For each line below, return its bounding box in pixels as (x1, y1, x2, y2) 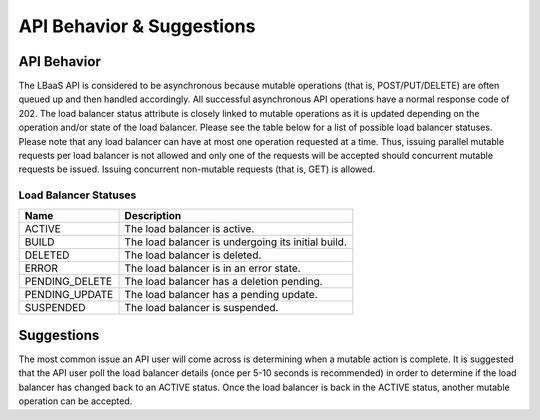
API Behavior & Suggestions (18, 15, 256, 37)
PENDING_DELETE (24, 274, 113, 288)
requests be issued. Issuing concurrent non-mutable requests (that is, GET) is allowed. (18, 163, 375, 175)
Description (124, 208, 182, 222)
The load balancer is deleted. (124, 248, 262, 262)
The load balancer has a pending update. (124, 287, 319, 301)
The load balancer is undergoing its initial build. (124, 235, 347, 249)
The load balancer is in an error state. (124, 261, 301, 275)
